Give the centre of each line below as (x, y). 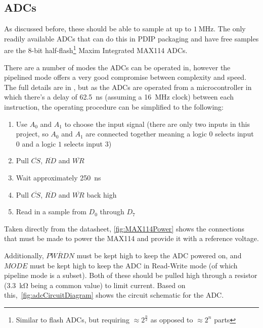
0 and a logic (36, 143)
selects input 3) (88, 143)
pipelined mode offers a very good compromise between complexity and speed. (125, 77)
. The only (230, 29)
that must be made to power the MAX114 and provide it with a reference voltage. (131, 238)
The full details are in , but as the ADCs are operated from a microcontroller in (128, 87)
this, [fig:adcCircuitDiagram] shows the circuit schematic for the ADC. (114, 295)
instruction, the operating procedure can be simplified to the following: (114, 107)
